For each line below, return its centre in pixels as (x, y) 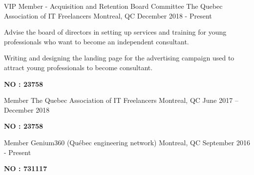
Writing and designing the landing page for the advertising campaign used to (119, 58)
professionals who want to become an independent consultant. (96, 41)
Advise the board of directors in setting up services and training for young (115, 32)
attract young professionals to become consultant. (78, 67)
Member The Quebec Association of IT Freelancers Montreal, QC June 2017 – (121, 100)
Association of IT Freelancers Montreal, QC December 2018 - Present (108, 15)
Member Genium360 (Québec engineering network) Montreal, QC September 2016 (127, 142)
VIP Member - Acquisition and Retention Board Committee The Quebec (113, 6)
